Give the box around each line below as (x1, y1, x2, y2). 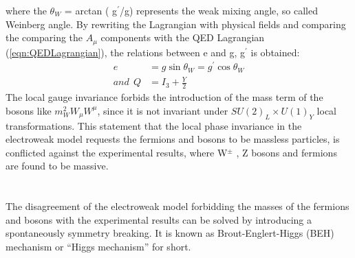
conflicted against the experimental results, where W (6, 145, 228, 159)
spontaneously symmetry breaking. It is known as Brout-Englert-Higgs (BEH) (6, 226, 334, 240)
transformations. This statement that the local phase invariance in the (6, 118, 302, 132)
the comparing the (6, 30, 83, 45)
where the (6, 3, 47, 17)
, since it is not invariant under (97, 103, 228, 117)
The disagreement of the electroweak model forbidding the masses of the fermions (6, 199, 349, 213)
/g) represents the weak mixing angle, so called (119, 3, 319, 17)
